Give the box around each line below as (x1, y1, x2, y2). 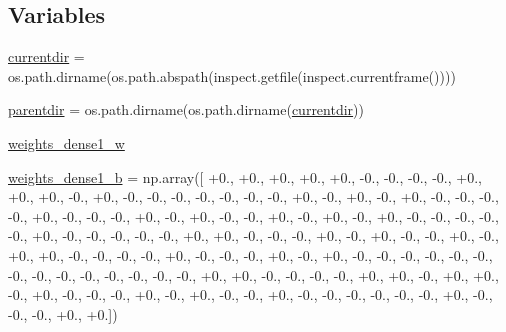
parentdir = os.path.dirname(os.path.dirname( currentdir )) (8, 99, 364, 120)
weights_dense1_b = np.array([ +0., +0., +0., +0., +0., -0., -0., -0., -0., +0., (8, 166, 482, 187)
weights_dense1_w (8, 132, 125, 153)
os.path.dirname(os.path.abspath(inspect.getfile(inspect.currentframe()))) (8, 65, 456, 86)
